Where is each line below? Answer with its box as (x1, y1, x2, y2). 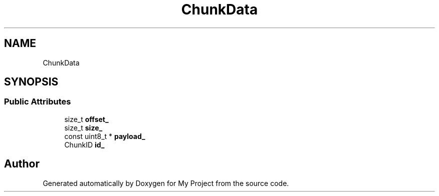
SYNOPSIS (4, 75, 59, 88)
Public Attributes (4, 96, 71, 107)
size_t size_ (64, 123, 103, 132)
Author (4, 157, 40, 170)
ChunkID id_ (64, 140, 105, 149)
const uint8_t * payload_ (64, 131, 145, 140)
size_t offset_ (64, 114, 109, 123)
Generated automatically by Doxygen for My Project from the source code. (43, 178, 289, 187)
